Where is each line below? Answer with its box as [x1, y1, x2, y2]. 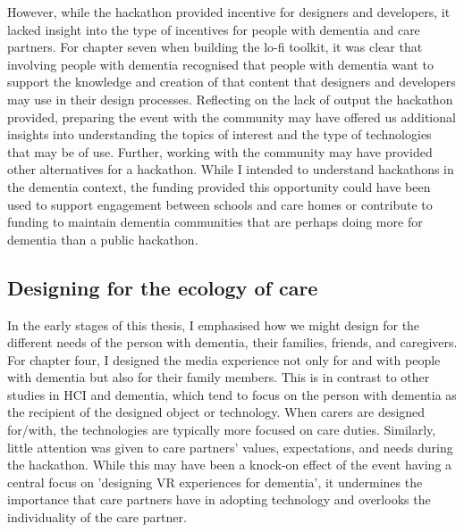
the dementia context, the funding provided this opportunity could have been [7, 177, 431, 195]
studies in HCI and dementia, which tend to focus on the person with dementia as [7, 385, 457, 403]
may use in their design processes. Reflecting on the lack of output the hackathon [7, 89, 453, 108]
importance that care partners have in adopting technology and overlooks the [7, 490, 431, 509]
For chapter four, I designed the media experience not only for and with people [7, 350, 441, 369]
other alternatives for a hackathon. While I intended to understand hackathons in [7, 160, 454, 179]
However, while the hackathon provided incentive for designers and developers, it [7, 3, 451, 21]
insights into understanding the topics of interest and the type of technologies [7, 125, 432, 144]
